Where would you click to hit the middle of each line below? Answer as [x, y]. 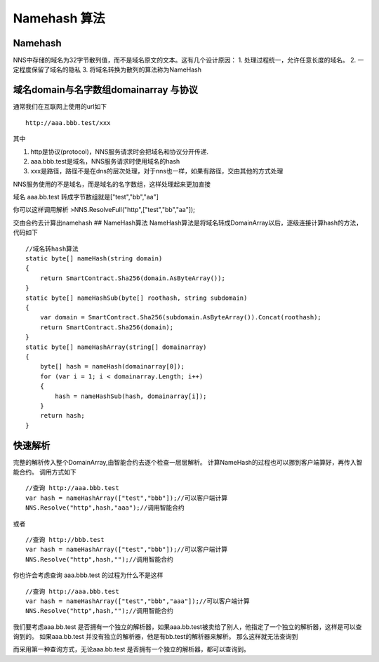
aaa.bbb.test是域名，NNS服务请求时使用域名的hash [105, 161]
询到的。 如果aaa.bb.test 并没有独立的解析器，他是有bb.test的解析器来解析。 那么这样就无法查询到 [155, 637]
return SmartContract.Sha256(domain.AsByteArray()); [133, 278]
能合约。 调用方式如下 [45, 472]
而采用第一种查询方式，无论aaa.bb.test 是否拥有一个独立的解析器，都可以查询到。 [132, 649]
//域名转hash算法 [52, 249]
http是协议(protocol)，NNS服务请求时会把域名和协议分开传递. [119, 152]
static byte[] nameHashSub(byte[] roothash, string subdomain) [137, 298]
